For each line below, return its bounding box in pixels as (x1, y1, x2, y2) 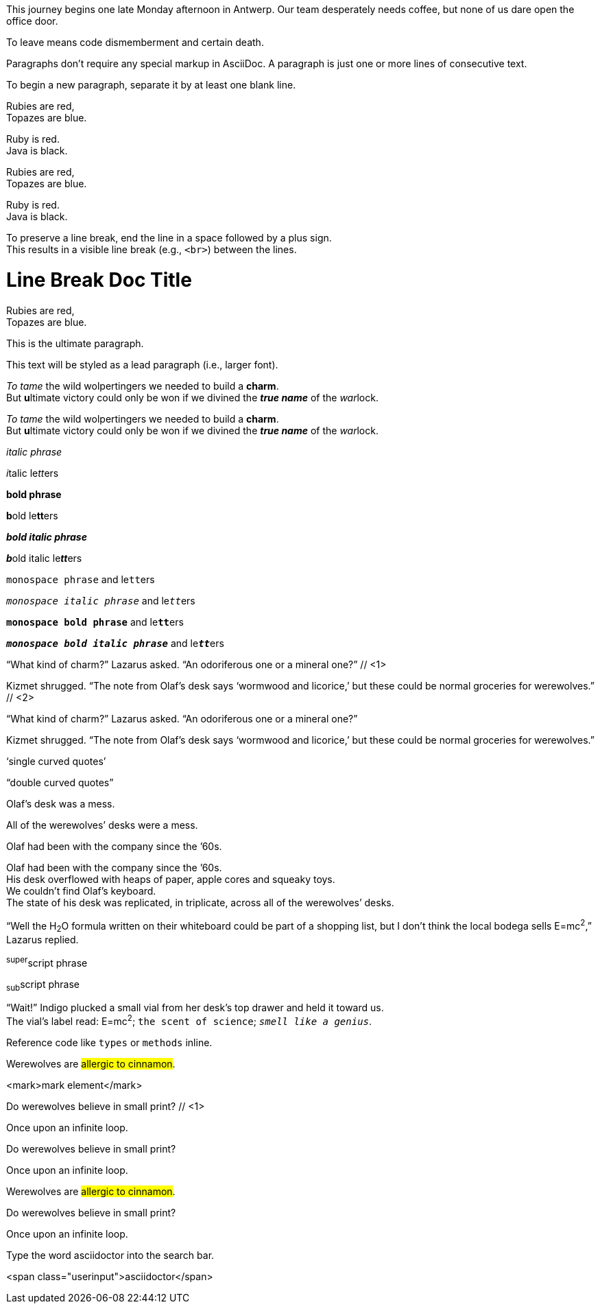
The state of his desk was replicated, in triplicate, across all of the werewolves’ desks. (6, 896, 394, 908)
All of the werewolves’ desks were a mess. (6, 818, 198, 831)
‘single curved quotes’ (6, 755, 106, 767)
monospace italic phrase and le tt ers (6, 594, 195, 606)
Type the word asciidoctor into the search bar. (6, 1249, 215, 1262)
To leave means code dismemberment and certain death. (6, 36, 264, 48)
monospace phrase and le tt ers (6, 573, 155, 585)
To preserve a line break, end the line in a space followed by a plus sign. (6, 232, 332, 244)
